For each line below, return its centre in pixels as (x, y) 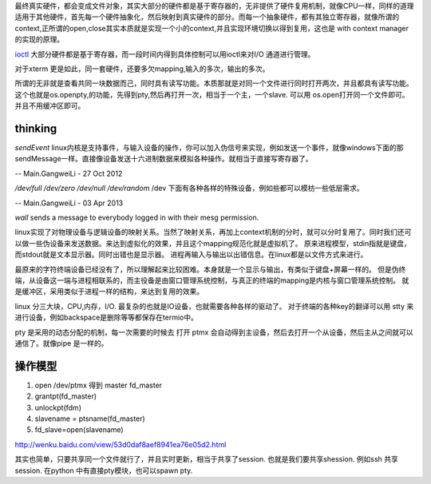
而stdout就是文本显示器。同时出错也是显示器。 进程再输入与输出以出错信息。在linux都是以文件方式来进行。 (191, 255)
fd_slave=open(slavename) (79, 430)
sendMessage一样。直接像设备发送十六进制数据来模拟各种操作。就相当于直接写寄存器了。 (164, 159)
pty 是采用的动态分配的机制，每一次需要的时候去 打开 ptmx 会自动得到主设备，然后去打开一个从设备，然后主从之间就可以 (214, 332)
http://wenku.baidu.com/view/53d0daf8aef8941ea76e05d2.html (121, 444)
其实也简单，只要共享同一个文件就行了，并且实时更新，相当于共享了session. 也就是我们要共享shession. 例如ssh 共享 (206, 459)
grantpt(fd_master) (66, 396)
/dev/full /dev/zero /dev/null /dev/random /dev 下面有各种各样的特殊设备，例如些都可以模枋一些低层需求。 (190, 188)
